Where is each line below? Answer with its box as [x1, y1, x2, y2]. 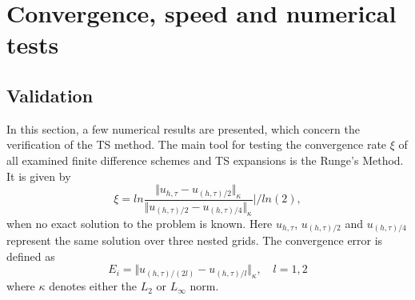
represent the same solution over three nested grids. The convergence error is [6, 232, 383, 249]
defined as [6, 247, 55, 264]
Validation [6, 82, 94, 107]
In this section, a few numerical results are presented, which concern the [6, 120, 360, 137]
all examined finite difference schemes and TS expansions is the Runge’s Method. [6, 151, 404, 168]
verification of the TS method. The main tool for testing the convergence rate [6, 136, 387, 153]
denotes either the [49, 278, 137, 294]
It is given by [6, 167, 71, 184]
